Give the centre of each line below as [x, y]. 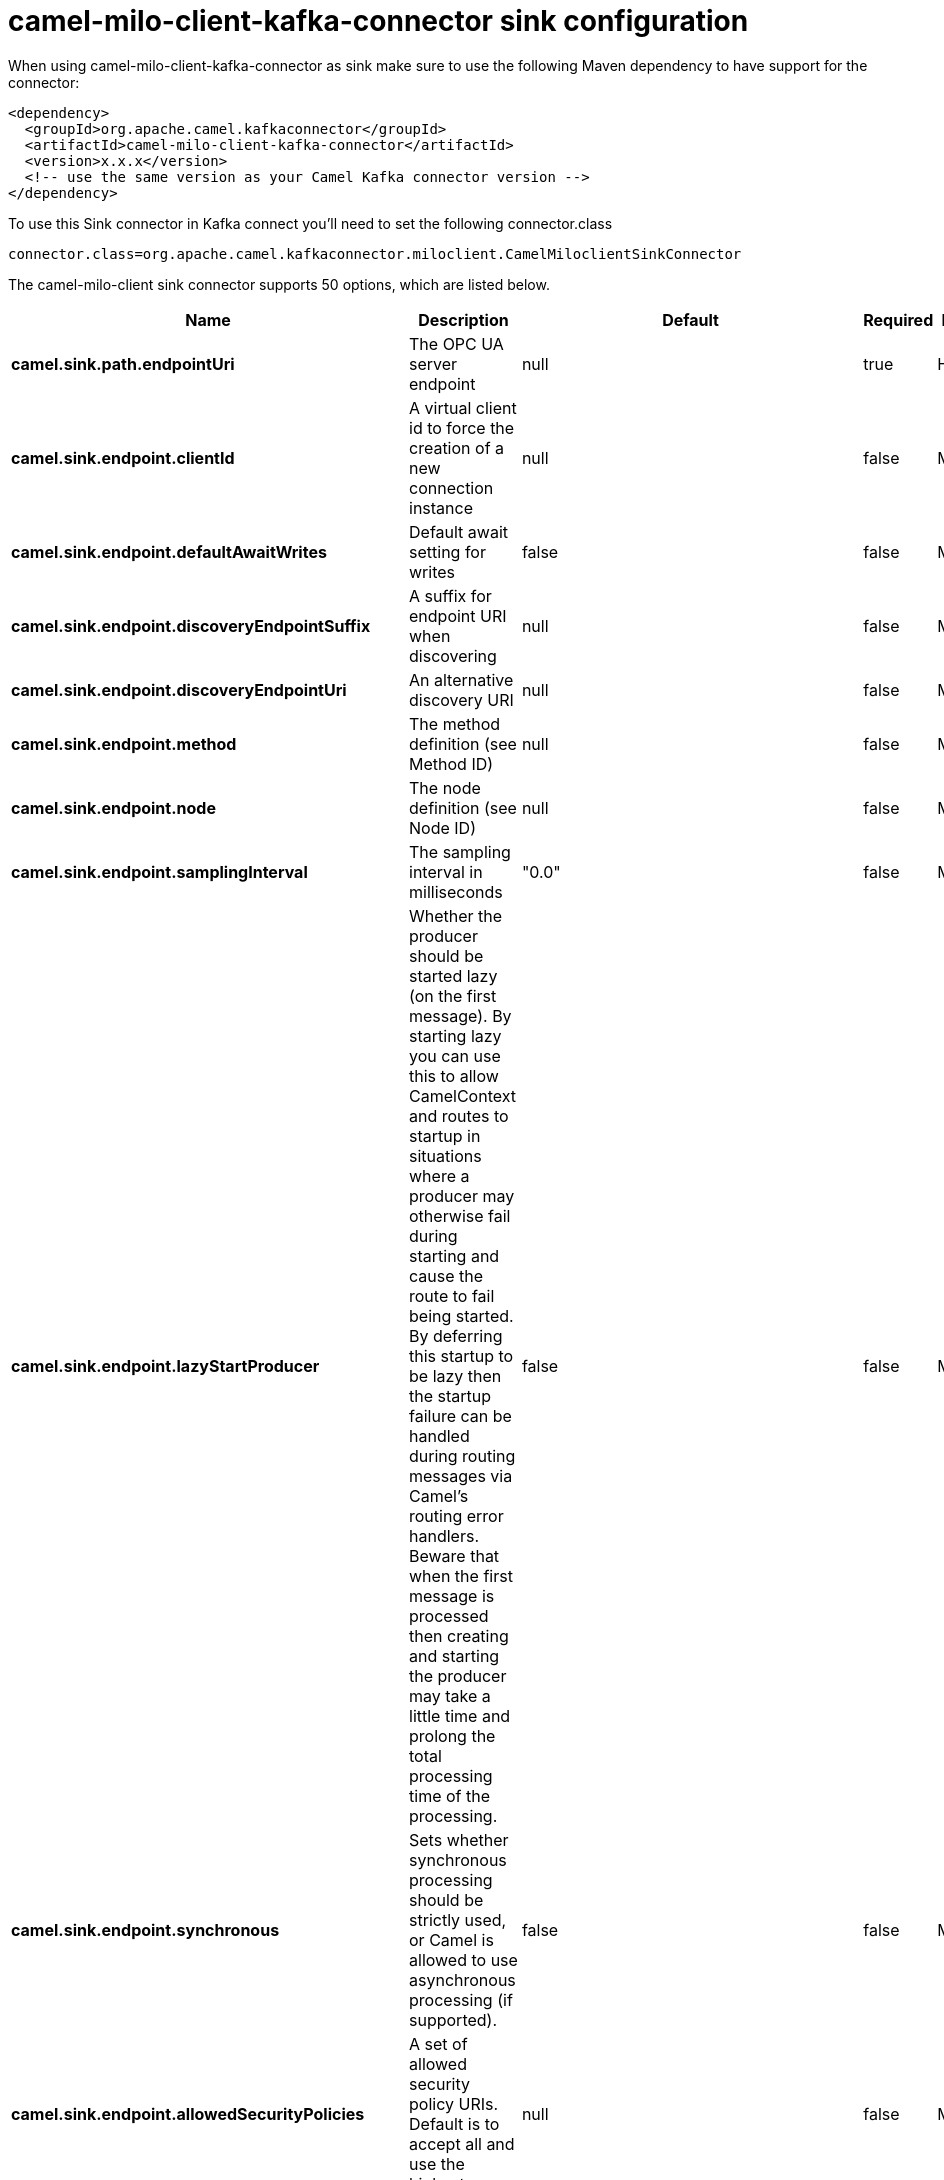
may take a [450, 1695]
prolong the [452, 1735]
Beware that [454, 1555]
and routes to [459, 1115]
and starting [454, 1655]
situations [445, 1155]
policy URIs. [454, 2103]
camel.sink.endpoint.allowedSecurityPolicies [188, 2113]
